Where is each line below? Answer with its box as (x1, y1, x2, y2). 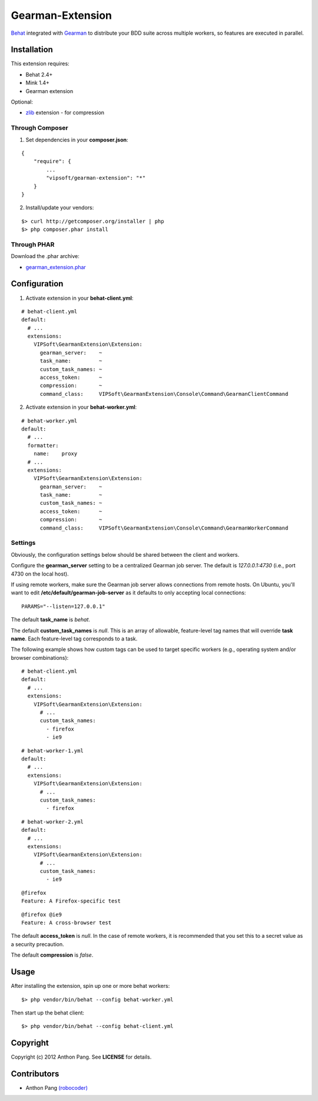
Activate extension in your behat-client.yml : (25, 295, 134, 302)
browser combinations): (11, 654, 69, 661)
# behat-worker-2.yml (21, 818, 84, 825)
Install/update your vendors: (25, 204, 94, 211)
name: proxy (33, 451, 78, 457)
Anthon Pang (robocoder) (25, 1085, 88, 1092)
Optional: (11, 98, 34, 105)
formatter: (27, 442, 59, 449)
